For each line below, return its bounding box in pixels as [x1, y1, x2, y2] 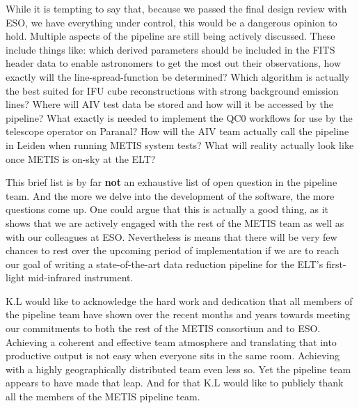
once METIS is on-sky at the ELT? [6, 151, 156, 166]
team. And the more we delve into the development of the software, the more [6, 188, 335, 203]
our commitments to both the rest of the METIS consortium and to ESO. [6, 321, 321, 336]
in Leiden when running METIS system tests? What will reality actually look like [6, 137, 354, 152]
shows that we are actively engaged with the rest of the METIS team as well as [6, 215, 344, 230]
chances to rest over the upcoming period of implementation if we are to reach [6, 243, 340, 258]
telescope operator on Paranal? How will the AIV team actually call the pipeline [6, 124, 349, 139]
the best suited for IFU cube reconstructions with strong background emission [6, 83, 339, 97]
